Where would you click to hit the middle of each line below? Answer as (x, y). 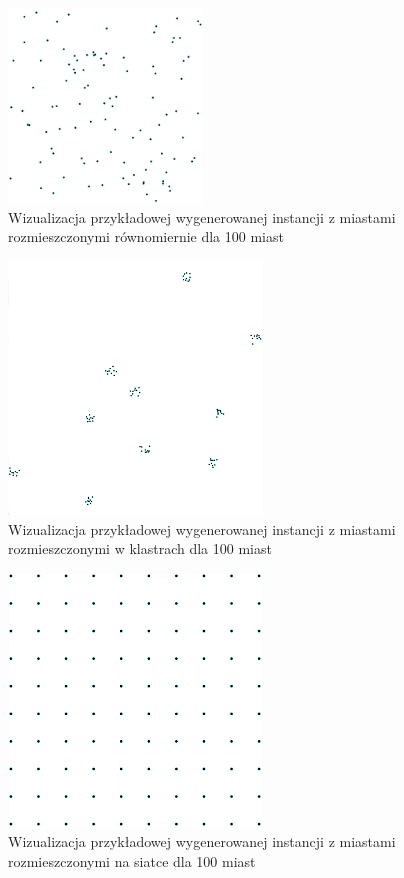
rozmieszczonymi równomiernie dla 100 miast (146, 236)
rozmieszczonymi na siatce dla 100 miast (132, 860)
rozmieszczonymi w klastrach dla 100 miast (140, 548)
